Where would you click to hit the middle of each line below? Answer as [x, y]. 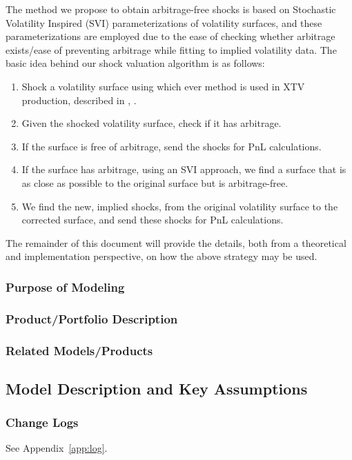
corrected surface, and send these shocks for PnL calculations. [153, 220]
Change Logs [42, 422]
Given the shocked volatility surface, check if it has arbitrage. [151, 123]
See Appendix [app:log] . [57, 448]
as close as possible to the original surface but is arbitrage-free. [155, 182]
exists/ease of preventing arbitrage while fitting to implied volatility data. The [171, 49]
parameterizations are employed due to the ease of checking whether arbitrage [170, 36]
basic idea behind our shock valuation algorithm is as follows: [135, 63]
